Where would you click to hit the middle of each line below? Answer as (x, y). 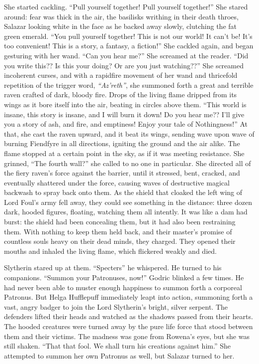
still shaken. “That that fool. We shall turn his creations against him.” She (117, 346)
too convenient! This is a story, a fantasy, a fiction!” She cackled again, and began (129, 46)
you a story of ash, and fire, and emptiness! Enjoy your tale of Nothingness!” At (126, 124)
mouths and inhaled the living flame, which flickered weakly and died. (110, 251)
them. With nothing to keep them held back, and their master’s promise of (118, 231)
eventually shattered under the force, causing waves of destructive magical (117, 182)
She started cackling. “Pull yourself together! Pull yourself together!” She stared (126, 6)
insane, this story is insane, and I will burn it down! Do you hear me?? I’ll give (124, 114)
